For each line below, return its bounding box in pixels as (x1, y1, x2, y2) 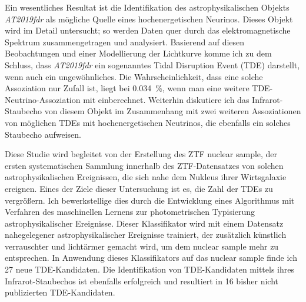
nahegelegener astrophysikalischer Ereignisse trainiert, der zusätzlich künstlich (5, 228, 287, 241)
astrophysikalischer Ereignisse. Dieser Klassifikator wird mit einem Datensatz (5, 217, 284, 229)
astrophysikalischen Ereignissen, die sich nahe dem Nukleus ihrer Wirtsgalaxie (5, 171, 287, 183)
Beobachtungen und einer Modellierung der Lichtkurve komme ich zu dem (5, 47, 272, 59)
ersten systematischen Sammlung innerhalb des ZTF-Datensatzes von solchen (5, 159, 284, 171)
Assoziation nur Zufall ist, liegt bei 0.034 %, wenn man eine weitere (5, 82, 250, 94)
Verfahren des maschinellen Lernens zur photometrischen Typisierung (5, 205, 255, 218)
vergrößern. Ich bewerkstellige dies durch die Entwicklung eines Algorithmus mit (5, 194, 295, 206)
